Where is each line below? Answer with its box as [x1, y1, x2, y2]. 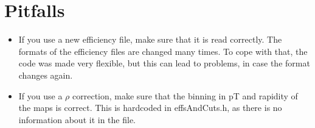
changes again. [18, 68, 73, 81]
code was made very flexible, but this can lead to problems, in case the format [18, 57, 310, 69]
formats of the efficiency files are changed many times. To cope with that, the [18, 44, 308, 57]
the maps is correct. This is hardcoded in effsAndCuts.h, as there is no [18, 101, 282, 114]
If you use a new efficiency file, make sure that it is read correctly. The [18, 33, 282, 46]
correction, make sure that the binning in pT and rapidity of [72, 89, 298, 102]
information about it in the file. [18, 113, 136, 126]
